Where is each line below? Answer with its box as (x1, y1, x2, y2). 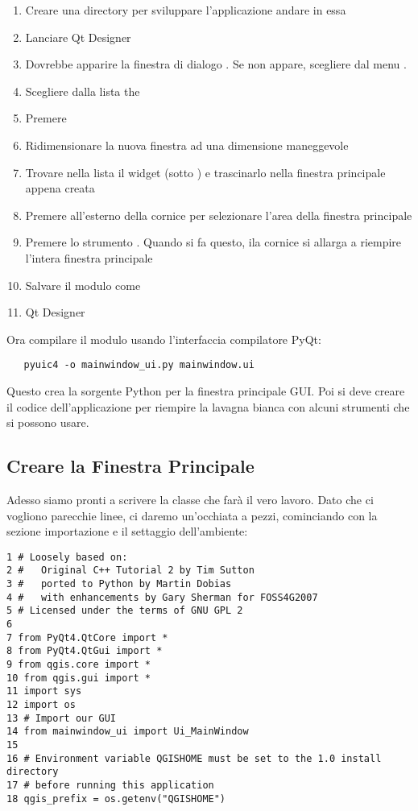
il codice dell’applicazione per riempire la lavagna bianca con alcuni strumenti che (6, 398, 410, 415)
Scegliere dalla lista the (25, 82, 140, 99)
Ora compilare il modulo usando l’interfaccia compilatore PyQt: (6, 330, 321, 347)
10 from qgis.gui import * (6, 672, 151, 684)
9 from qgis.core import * (6, 658, 151, 670)
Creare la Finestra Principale (6, 453, 255, 478)
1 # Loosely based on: (6, 551, 128, 563)
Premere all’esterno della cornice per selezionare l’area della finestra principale (25, 206, 412, 223)
